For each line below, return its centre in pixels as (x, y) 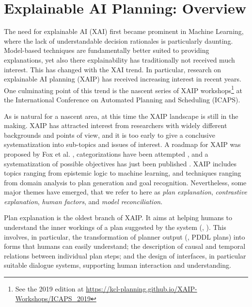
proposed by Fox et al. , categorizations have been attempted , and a (106, 153)
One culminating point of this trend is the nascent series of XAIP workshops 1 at (123, 89)
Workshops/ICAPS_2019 (53, 298)
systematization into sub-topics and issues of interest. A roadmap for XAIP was (122, 144)
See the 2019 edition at (49, 289)
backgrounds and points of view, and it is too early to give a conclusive (110, 135)
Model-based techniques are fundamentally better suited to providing (107, 50)
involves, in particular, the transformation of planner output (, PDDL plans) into (125, 236)
